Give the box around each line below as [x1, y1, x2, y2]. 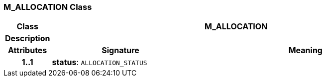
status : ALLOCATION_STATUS [52, 57, 147, 68]
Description [5, 33, 50, 44]
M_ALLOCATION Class [3, 2, 92, 12]
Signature [102, 45, 139, 56]
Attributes [8, 45, 47, 56]
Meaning [288, 45, 323, 56]
